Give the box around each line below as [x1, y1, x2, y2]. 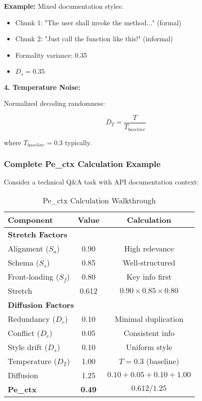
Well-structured [123, 256, 175, 268]
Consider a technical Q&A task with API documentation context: [4, 177, 199, 187]
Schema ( [8, 256, 39, 268]
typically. [65, 137, 92, 147]
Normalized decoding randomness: [4, 98, 105, 108]
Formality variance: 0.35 [15, 50, 87, 60]
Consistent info [124, 327, 175, 338]
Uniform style [126, 341, 172, 352]
